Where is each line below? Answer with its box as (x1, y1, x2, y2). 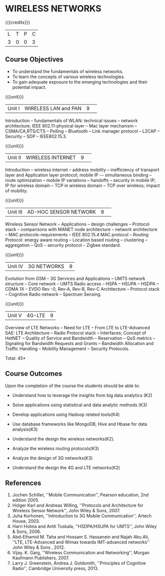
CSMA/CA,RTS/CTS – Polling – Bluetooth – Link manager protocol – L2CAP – (5, 128, 160, 134)
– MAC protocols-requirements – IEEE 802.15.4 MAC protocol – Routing (5, 231, 149, 237)
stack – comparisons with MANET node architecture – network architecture (5, 226, 158, 232)
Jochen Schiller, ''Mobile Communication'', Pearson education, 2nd (12, 492, 149, 498)
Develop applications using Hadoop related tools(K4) (12, 411, 120, 417)
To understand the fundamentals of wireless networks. (12, 68, 124, 74)
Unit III (7, 208, 23, 215)
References (5, 479, 41, 487)
